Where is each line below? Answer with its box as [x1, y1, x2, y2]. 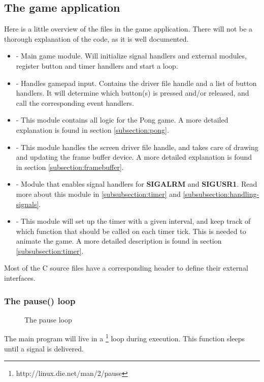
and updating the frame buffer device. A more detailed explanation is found [16, 152, 252, 162]
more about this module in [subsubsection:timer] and [16, 188, 181, 199]
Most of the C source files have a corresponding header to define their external [4, 262, 248, 273]
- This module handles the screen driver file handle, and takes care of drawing [16, 141, 258, 152]
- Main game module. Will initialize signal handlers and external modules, [16, 50, 247, 61]
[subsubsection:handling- [183, 188, 259, 199]
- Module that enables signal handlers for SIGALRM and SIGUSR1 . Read [16, 179, 257, 189]
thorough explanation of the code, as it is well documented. [4, 33, 189, 44]
